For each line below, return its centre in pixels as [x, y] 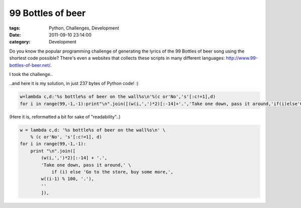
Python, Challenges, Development [84, 28]
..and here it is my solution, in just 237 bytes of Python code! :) [74, 83]
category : [20, 42]
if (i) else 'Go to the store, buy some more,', [112, 172]
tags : [15, 28]
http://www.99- [242, 58]
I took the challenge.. [31, 74]
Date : [15, 34]
